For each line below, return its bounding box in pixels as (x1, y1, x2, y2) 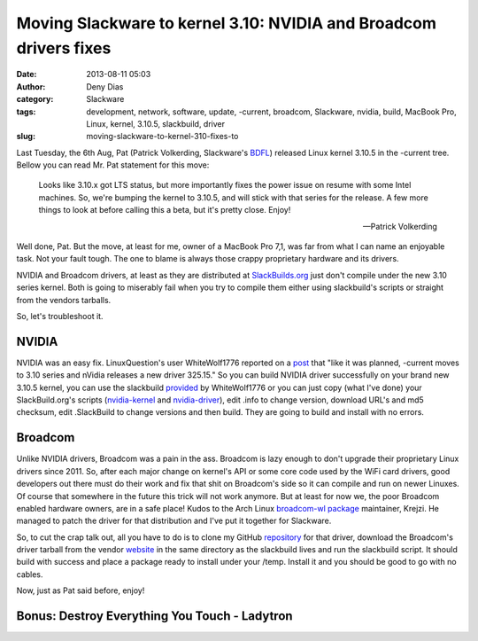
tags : (16, 106, 36, 117)
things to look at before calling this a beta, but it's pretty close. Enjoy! (38, 205, 291, 215)
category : (16, 94, 54, 105)
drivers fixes (16, 38, 112, 58)
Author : (16, 81, 46, 92)
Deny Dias (86, 81, 124, 92)
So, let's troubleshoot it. (16, 310, 104, 321)
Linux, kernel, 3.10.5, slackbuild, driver (86, 118, 226, 129)
